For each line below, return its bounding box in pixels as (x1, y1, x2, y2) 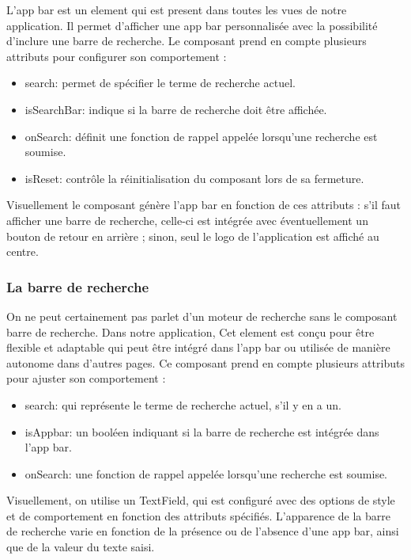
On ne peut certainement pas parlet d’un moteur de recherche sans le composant (6, 307, 398, 324)
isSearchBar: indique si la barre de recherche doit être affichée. (25, 101, 327, 117)
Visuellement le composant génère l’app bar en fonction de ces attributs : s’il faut (6, 196, 402, 213)
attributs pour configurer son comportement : (6, 48, 227, 64)
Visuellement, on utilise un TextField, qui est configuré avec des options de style (6, 492, 395, 509)
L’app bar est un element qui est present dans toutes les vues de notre (6, 2, 347, 17)
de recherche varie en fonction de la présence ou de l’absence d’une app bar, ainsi (6, 523, 399, 539)
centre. (6, 243, 39, 260)
